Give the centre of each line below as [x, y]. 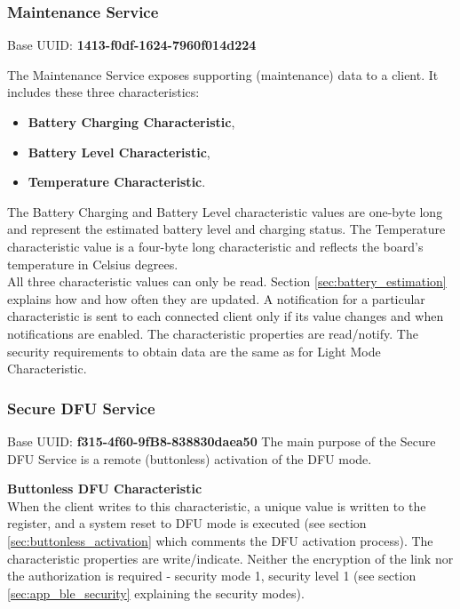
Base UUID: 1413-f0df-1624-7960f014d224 [132, 45]
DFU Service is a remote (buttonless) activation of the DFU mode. [190, 458]
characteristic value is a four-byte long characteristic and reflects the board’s [215, 246]
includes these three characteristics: [103, 92]
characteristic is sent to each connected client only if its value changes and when [226, 316]
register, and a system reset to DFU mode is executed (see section [187, 523]
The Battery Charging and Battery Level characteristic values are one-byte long [225, 211]
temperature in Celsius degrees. [93, 264]
